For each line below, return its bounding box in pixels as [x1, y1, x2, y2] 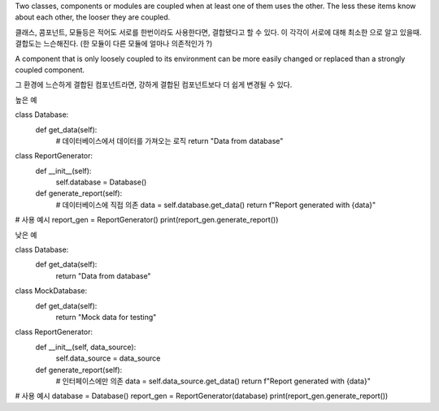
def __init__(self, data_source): [35, 342, 137, 352]
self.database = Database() [55, 177, 147, 187]
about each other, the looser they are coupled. [15, 12, 171, 22]
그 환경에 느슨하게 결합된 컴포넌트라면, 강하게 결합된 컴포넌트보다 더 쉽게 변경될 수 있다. [15, 80, 293, 89]
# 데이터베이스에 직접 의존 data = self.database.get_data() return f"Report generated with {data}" [55, 200, 376, 210]
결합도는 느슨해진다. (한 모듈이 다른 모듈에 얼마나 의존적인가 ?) [15, 39, 213, 49]
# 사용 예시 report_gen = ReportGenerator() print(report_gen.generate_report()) [15, 215, 279, 225]
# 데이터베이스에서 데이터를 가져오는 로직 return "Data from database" [55, 136, 284, 145]
